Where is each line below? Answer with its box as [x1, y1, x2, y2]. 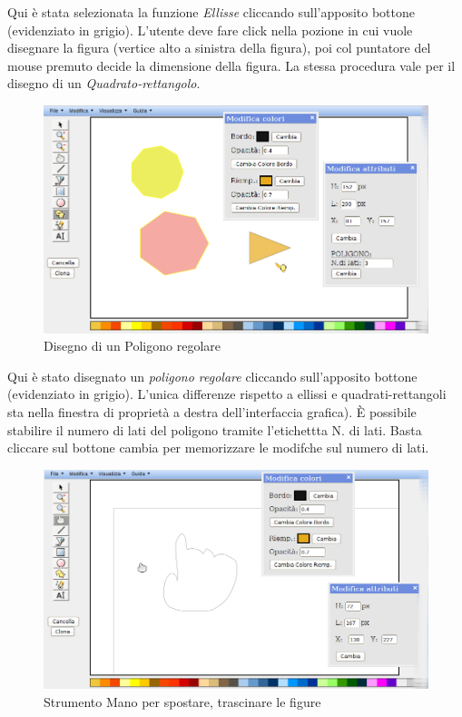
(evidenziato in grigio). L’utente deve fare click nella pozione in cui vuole [7, 20, 413, 39]
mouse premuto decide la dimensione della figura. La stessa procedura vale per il [7, 55, 456, 75]
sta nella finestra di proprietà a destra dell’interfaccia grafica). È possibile [7, 403, 417, 422]
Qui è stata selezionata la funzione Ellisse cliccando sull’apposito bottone [7, 3, 415, 21]
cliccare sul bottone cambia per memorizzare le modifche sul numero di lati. [7, 438, 429, 457]
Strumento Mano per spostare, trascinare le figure [44, 692, 321, 711]
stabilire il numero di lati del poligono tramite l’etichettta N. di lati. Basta [7, 420, 422, 439]
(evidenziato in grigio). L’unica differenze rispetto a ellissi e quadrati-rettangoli [7, 384, 447, 403]
